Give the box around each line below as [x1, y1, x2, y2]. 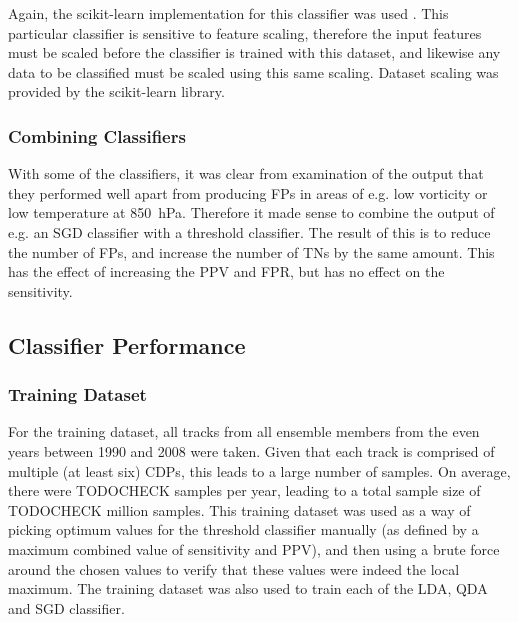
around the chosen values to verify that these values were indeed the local [8, 558, 460, 579]
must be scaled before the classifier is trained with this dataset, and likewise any [8, 42, 501, 63]
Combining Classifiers [8, 123, 186, 148]
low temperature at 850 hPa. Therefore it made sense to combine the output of [8, 202, 495, 223]
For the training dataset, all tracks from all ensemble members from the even [8, 421, 480, 442]
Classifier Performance [8, 329, 246, 360]
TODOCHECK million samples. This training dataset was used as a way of [8, 499, 471, 520]
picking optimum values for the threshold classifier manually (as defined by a [8, 519, 479, 540]
